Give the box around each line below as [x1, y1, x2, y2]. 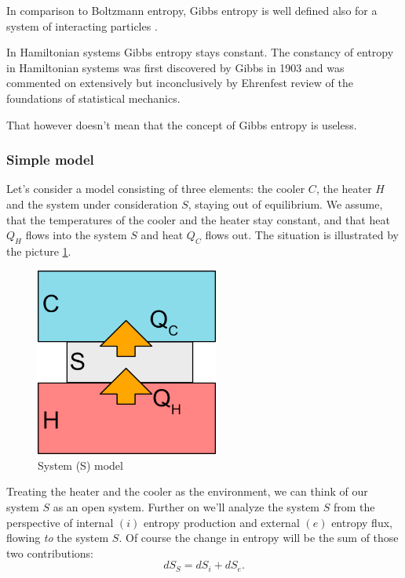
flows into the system [25, 227, 127, 243]
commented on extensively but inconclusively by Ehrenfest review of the [6, 75, 353, 91]
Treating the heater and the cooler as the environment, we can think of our [6, 483, 368, 500]
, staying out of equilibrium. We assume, [188, 195, 383, 212]
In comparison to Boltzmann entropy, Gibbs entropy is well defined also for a [6, 2, 378, 18]
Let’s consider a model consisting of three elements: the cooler [6, 180, 305, 197]
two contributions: [6, 544, 93, 561]
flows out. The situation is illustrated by [205, 227, 399, 243]
